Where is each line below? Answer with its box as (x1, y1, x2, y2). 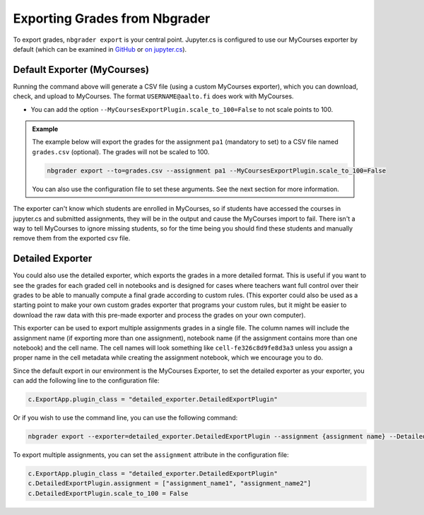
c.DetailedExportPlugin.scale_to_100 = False (28, 489, 189, 497)
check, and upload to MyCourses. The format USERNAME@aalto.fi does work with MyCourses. (13, 92, 294, 100)
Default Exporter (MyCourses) (13, 64, 150, 76)
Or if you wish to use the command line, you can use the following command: (13, 414, 238, 422)
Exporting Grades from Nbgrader (13, 11, 211, 26)
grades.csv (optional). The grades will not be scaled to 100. (32, 147, 210, 156)
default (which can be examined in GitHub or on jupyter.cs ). (13, 45, 187, 53)
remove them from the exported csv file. (13, 234, 131, 243)
